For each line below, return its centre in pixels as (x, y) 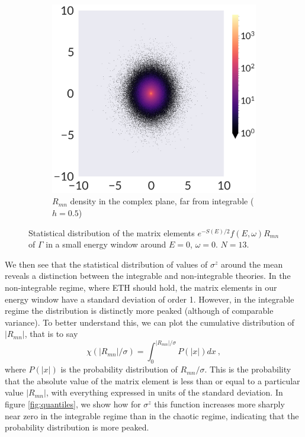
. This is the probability (248, 369)
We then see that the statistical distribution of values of (106, 264)
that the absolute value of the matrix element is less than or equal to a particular (152, 380)
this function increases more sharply (219, 404)
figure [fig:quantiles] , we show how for (73, 404)
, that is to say (51, 334)
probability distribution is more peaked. (77, 427)
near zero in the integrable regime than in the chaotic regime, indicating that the (152, 415)
